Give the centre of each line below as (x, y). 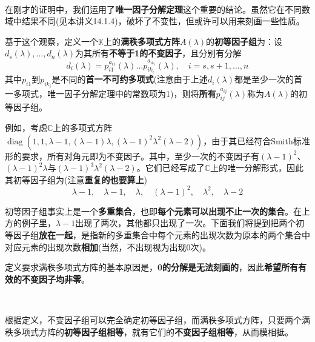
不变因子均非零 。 (55, 279)
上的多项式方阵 (83, 127)
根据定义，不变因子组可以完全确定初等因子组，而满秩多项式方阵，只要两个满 (157, 319)
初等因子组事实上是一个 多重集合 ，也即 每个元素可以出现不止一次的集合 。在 (153, 211)
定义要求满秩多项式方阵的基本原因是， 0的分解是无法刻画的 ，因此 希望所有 (152, 267)
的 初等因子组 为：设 (244, 41)
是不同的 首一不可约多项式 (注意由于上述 (130, 79)
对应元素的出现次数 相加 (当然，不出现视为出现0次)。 (108, 246)
